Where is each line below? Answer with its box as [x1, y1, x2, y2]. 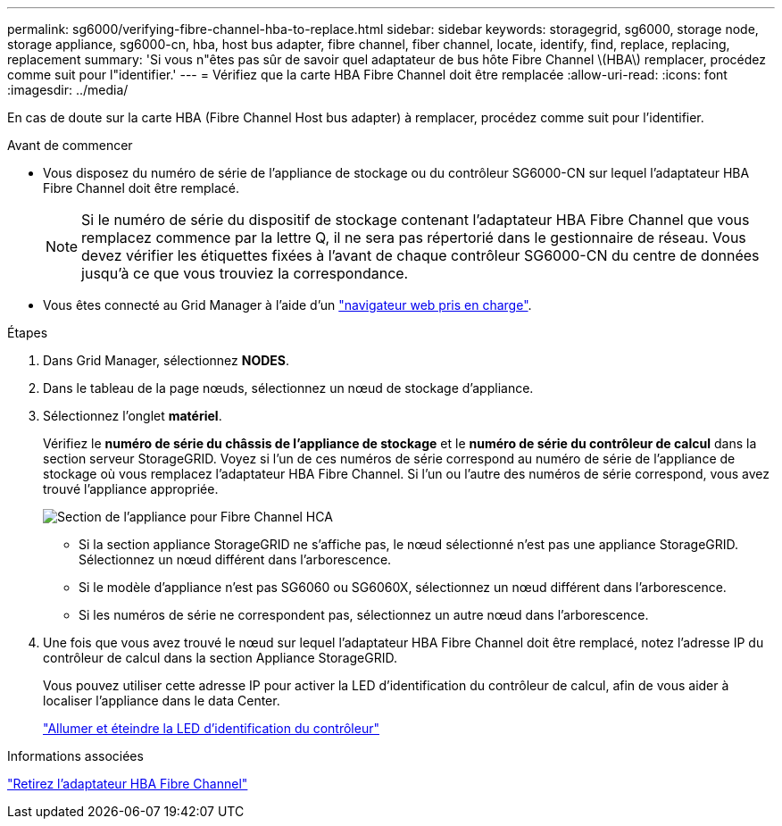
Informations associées [7, 748, 144, 763]
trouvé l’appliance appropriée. [43, 481, 219, 496]
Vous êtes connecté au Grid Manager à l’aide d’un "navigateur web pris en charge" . [43, 297, 532, 313]
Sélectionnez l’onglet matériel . [43, 408, 222, 423]
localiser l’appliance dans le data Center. [43, 693, 280, 708]
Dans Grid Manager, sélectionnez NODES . [43, 353, 290, 368]
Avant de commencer [7, 138, 133, 153]
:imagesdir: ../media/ [7, 82, 129, 97]
